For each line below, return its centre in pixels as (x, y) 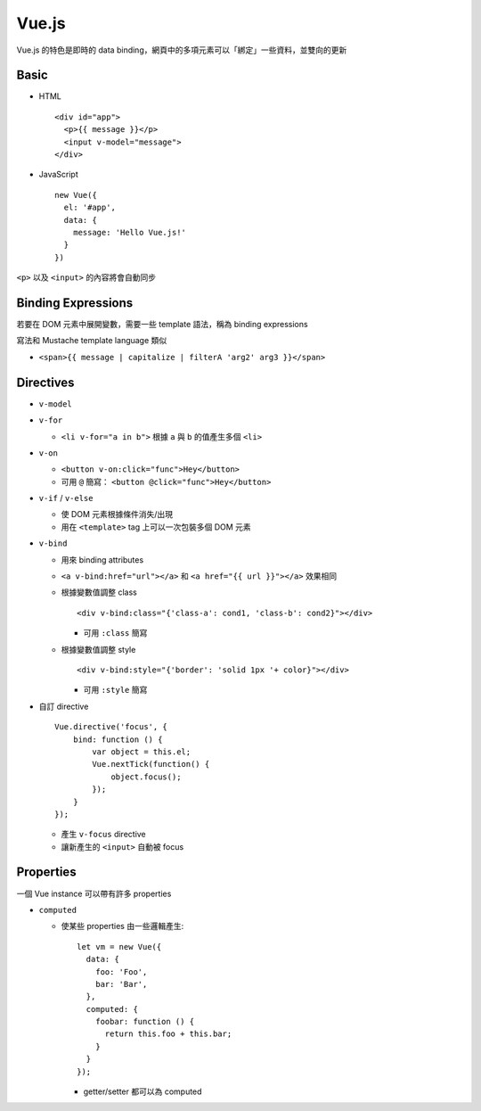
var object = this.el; (142, 752)
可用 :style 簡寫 (115, 690)
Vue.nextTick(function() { (151, 764)
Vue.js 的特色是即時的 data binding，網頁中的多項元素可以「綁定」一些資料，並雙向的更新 (182, 50)
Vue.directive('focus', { (111, 727)
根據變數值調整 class (99, 592)
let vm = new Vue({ (119, 946)
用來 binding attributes (102, 560)
